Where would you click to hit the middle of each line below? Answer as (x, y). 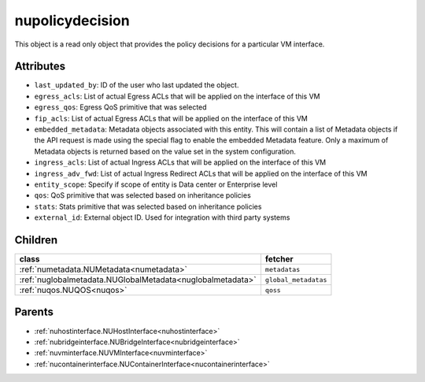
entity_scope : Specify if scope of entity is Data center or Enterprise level (156, 184)
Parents (34, 312)
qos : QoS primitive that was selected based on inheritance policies (142, 195)
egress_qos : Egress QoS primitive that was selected (121, 107)
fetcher (279, 259)
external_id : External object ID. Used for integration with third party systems (162, 217)
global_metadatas (296, 280)
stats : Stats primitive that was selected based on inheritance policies (148, 206)
